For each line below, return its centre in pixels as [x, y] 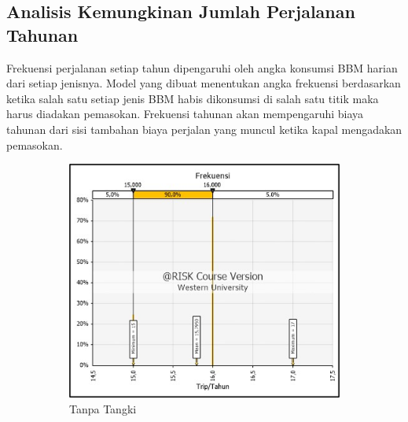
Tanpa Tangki [103, 408]
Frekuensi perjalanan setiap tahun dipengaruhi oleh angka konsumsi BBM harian [202, 67]
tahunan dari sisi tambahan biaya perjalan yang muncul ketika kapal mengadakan [204, 129]
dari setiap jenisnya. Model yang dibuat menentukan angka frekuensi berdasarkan [204, 83]
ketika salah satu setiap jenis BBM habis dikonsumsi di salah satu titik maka [193, 98]
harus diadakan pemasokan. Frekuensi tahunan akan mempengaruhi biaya [185, 114]
